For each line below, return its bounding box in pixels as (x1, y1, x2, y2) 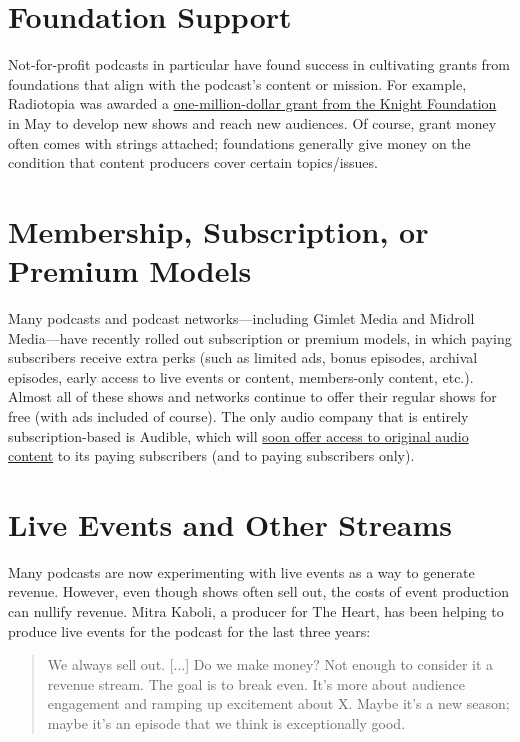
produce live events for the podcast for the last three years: (8, 620, 371, 641)
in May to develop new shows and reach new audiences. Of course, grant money (8, 112, 497, 133)
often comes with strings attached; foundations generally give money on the (8, 132, 471, 153)
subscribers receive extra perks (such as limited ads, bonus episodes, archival (8, 347, 478, 368)
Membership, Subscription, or (8, 210, 429, 251)
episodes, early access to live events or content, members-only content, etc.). (8, 366, 474, 387)
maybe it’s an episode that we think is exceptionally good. (47, 713, 406, 734)
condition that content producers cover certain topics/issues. (8, 152, 378, 173)
